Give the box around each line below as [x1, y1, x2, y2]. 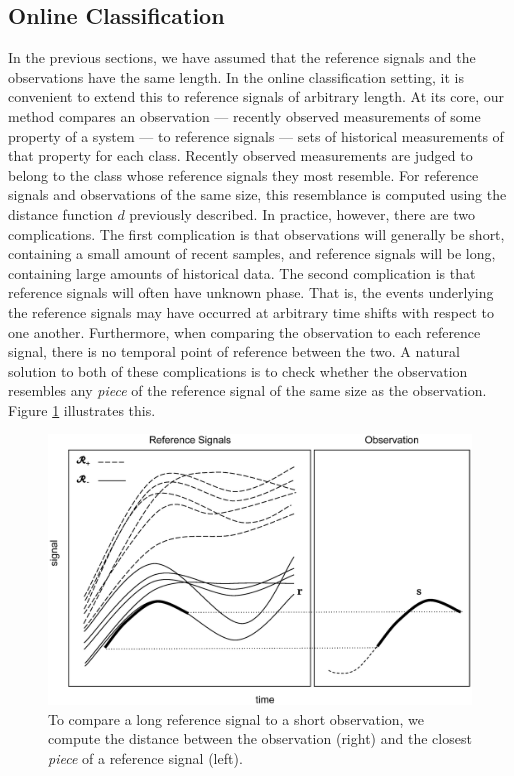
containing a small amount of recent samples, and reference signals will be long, [8, 243, 496, 264]
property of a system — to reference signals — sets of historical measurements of [8, 125, 504, 146]
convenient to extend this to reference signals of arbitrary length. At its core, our [8, 86, 505, 107]
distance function [8, 203, 113, 224]
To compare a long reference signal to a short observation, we [48, 708, 425, 729]
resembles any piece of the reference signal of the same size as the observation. [8, 380, 487, 401]
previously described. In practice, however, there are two [129, 203, 476, 224]
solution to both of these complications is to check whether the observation [8, 360, 468, 381]
